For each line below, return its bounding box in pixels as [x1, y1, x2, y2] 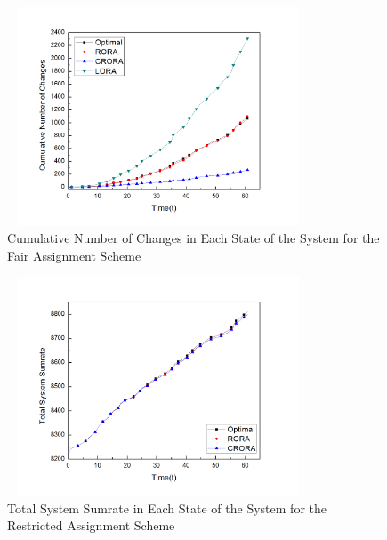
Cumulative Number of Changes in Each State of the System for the [7, 229, 380, 247]
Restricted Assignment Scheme [7, 516, 175, 535]
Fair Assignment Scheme [7, 246, 141, 264]
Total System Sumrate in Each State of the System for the [7, 498, 327, 517]
